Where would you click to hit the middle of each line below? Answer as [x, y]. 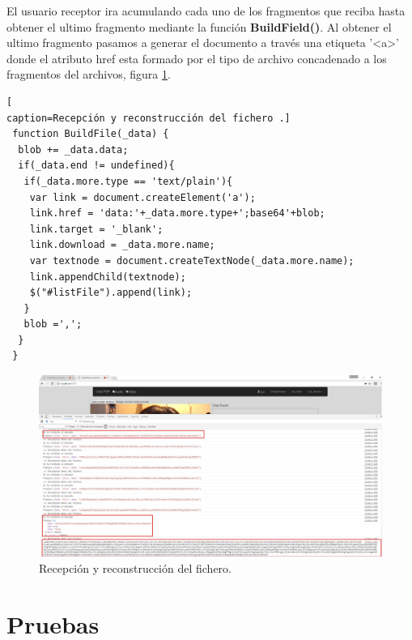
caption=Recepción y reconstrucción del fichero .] [149, 118]
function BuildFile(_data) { [91, 134]
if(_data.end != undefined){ [96, 166]
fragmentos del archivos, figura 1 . [89, 74]
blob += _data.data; [73, 149]
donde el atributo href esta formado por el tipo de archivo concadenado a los [197, 58]
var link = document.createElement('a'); [142, 197]
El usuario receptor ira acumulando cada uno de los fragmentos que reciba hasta [206, 11]
